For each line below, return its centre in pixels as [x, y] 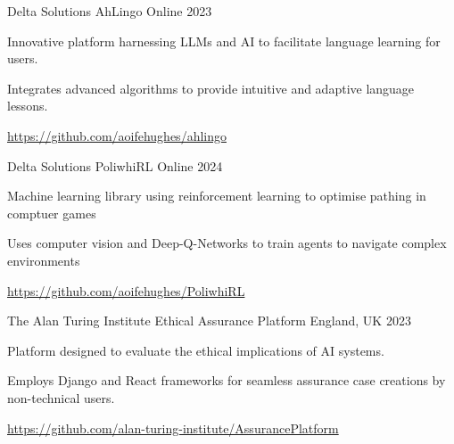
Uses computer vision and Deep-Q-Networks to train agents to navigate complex [227, 243]
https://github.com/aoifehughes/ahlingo [117, 135]
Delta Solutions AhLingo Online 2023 [110, 11]
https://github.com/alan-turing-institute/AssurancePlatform [173, 428]
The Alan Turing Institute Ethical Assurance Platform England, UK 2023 [209, 321]
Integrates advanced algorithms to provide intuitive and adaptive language [211, 88]
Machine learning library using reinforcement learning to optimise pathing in [217, 196]
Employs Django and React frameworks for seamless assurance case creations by [227, 380]
